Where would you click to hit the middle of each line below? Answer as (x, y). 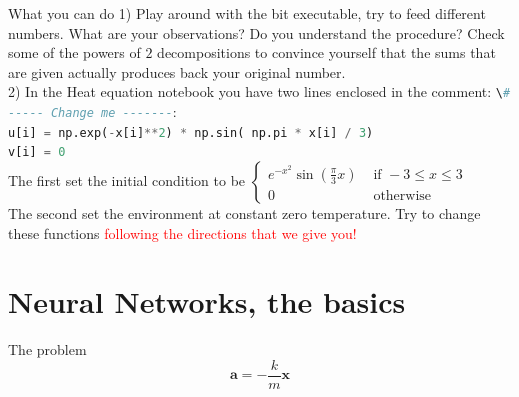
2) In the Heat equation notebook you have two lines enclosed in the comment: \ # (259, 91)
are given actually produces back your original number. (177, 71)
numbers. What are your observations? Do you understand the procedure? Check (256, 32)
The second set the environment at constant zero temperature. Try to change (244, 213)
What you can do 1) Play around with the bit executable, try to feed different (247, 13)
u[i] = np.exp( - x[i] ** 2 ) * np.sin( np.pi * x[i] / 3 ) (191, 132)
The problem (47, 349)
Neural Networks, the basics (207, 301)
